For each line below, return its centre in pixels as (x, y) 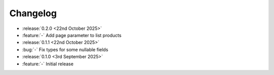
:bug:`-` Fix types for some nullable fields (65, 49)
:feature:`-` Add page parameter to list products (72, 35)
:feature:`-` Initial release (48, 64)
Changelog (33, 13)
